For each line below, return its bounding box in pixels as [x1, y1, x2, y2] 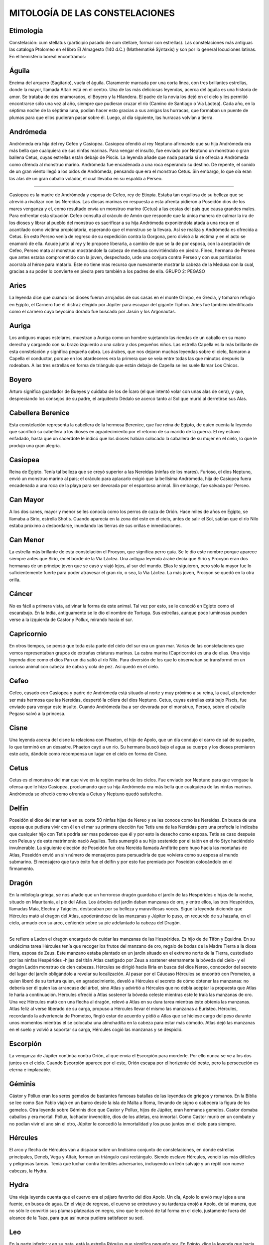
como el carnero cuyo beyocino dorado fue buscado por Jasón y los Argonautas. [9, 308, 176, 314]
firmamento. [9, 866, 34, 871]
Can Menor [9, 535, 45, 544]
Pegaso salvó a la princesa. [9, 711, 66, 717]
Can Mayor [9, 496, 44, 504]
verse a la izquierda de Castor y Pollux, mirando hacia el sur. [9, 617, 134, 622]
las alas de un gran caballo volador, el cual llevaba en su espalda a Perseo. [9, 175, 163, 181]
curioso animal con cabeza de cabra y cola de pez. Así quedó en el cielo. [9, 664, 159, 670]
